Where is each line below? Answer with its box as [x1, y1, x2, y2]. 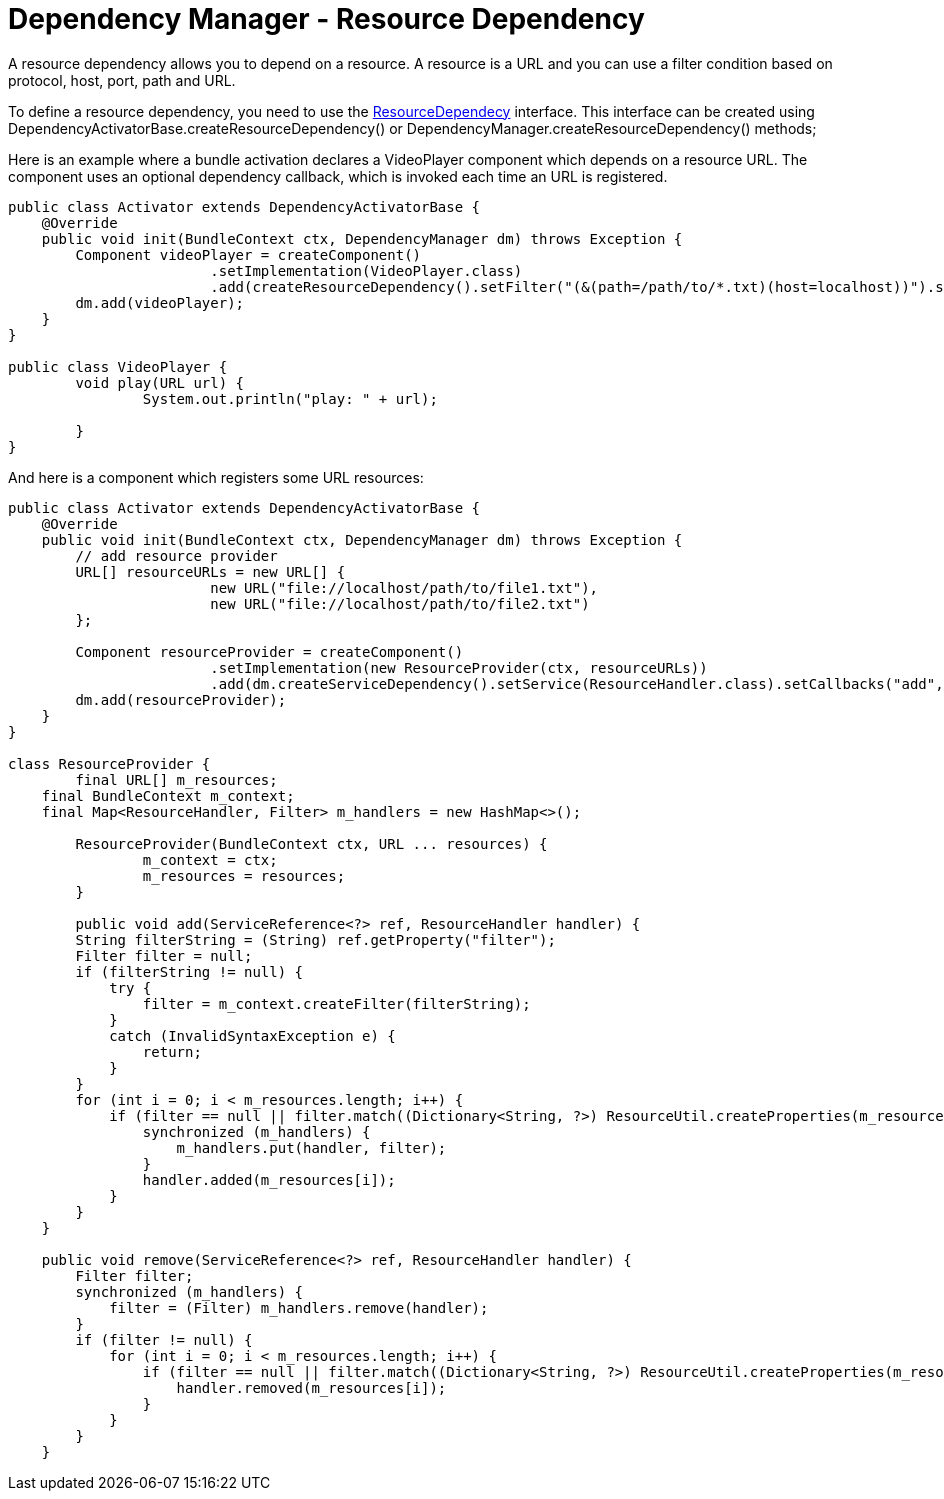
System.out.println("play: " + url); [142, 390, 438, 407]
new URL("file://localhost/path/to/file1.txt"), [210, 579, 599, 596]
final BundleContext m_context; [41, 787, 295, 804]
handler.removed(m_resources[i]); [176, 1379, 447, 1396]
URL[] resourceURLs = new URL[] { [75, 563, 346, 580]
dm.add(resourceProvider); [75, 691, 287, 708]
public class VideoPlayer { [8, 358, 228, 375]
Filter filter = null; [75, 947, 253, 964]
